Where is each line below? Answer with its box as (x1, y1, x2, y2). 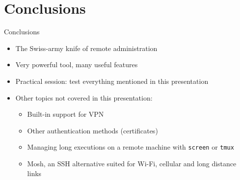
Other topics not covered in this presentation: (15, 92, 153, 103)
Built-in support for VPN (27, 109, 104, 119)
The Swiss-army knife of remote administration (15, 43, 158, 53)
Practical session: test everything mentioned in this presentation (15, 76, 209, 86)
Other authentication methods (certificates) (27, 125, 158, 135)
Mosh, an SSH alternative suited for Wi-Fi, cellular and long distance (27, 158, 237, 168)
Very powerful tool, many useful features (15, 59, 138, 70)
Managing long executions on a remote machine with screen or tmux (27, 142, 234, 152)
